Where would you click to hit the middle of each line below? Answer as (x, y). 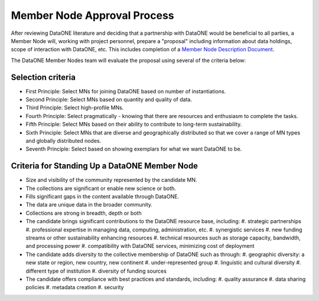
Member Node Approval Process (92, 15)
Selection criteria (43, 77)
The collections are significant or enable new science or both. (101, 188)
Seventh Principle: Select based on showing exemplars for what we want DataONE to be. (134, 149)
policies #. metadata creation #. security (75, 287)
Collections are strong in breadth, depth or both (84, 213)
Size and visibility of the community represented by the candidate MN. (111, 180)
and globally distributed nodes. (64, 140)
